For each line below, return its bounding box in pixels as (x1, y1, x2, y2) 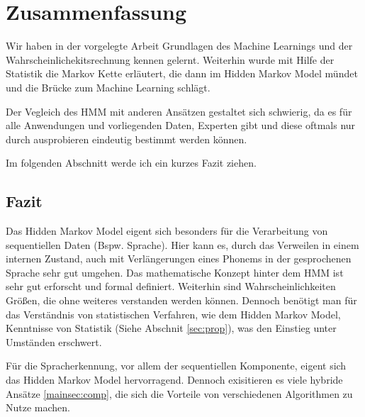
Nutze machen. (6, 400, 70, 415)
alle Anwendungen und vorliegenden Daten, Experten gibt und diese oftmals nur (6, 118, 356, 133)
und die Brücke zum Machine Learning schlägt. (6, 79, 210, 94)
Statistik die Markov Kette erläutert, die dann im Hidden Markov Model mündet (6, 66, 358, 81)
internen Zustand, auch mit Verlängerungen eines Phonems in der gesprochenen (6, 251, 352, 266)
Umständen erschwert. (6, 334, 102, 349)
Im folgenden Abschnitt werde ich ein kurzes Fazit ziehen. (6, 155, 257, 170)
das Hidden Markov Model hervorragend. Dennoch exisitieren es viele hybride (6, 372, 343, 387)
